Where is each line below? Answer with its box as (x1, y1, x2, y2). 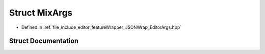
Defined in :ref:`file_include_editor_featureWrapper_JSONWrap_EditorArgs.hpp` (21, 24, 182, 30)
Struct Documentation (9, 37, 79, 45)
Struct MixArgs (9, 7, 73, 18)
